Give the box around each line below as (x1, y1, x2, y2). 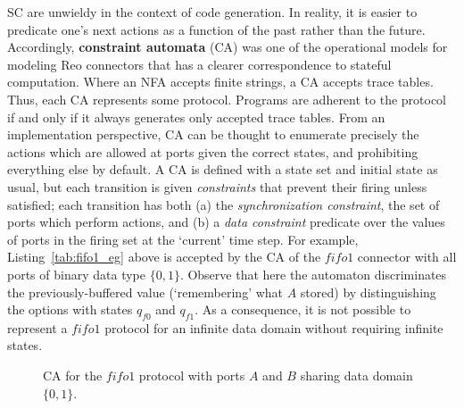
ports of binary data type (7, 264, 145, 283)
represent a (7, 318, 68, 337)
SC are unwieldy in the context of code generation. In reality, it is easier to (7, 3, 418, 21)
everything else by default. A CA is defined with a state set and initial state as (7, 160, 438, 179)
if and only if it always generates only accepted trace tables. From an (7, 107, 385, 126)
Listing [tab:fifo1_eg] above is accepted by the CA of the (7, 247, 321, 266)
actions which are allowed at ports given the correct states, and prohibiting (7, 142, 418, 161)
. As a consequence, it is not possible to (195, 300, 411, 319)
